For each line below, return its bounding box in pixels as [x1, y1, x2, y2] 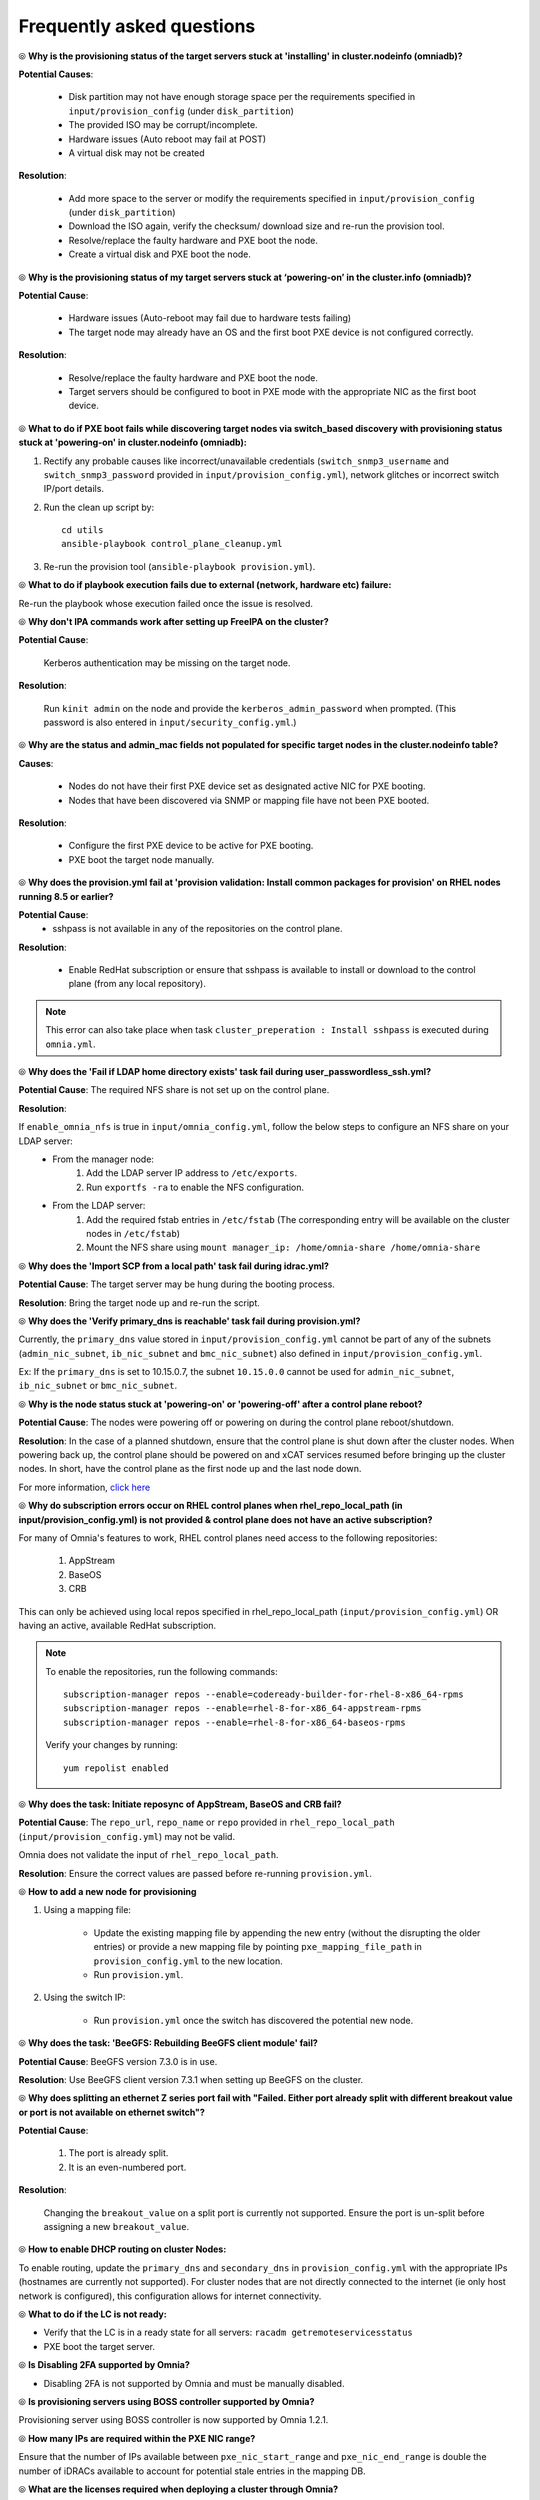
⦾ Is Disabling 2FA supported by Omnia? [18, 2359, 190, 2371]
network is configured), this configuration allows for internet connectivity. [18, 2290, 322, 2302]
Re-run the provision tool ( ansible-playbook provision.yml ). [43, 560, 316, 572]
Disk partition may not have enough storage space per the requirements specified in [68, 91, 416, 103]
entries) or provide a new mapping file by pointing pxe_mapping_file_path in [93, 1941, 422, 1953]
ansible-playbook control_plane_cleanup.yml [61, 538, 284, 550]
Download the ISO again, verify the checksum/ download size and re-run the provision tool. [68, 220, 445, 232]
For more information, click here [18, 1481, 151, 1493]
